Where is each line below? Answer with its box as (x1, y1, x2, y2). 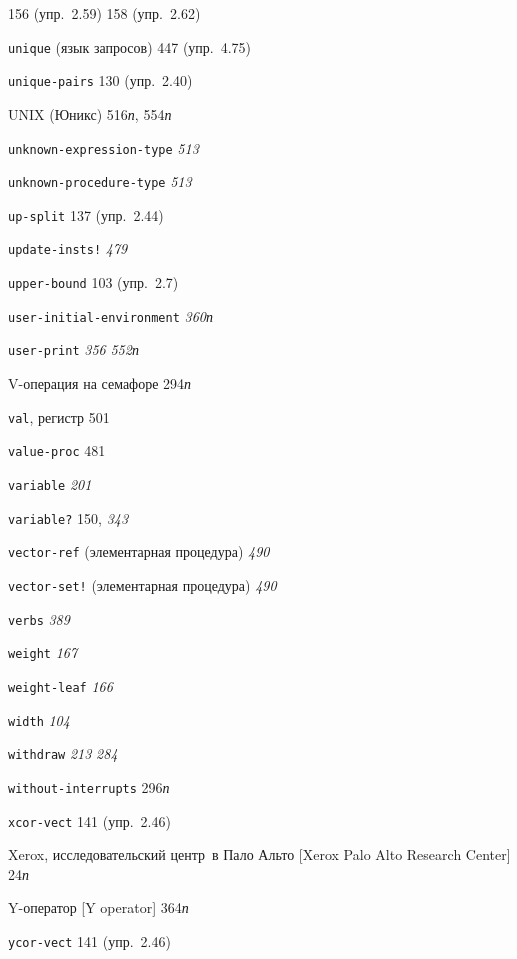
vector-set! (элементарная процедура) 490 (8, 574, 277, 595)
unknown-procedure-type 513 (8, 171, 192, 192)
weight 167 (8, 642, 78, 663)
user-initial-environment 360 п (8, 305, 213, 326)
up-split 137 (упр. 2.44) (8, 204, 164, 225)
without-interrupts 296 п (8, 776, 170, 797)
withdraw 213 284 (8, 743, 118, 764)
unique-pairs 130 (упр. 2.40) (8, 70, 193, 91)
